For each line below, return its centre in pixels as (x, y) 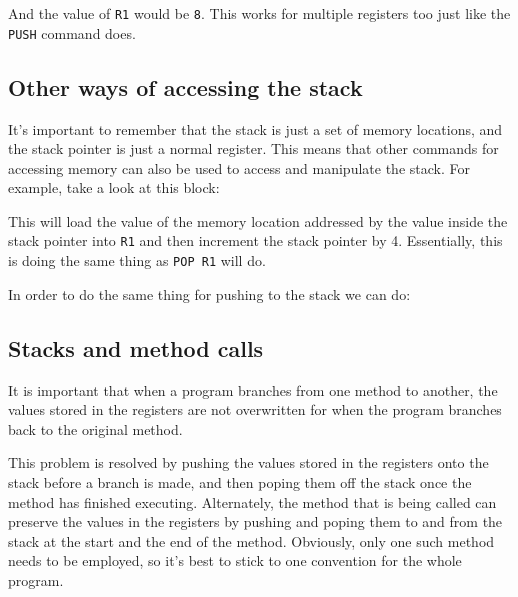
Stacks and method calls (136, 347)
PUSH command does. (72, 32)
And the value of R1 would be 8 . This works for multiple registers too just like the (259, 13)
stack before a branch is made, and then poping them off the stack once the (240, 481)
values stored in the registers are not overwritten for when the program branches (255, 409)
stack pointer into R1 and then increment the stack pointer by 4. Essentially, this (255, 240)
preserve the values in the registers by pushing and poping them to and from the (255, 521)
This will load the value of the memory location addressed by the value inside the (258, 220)
